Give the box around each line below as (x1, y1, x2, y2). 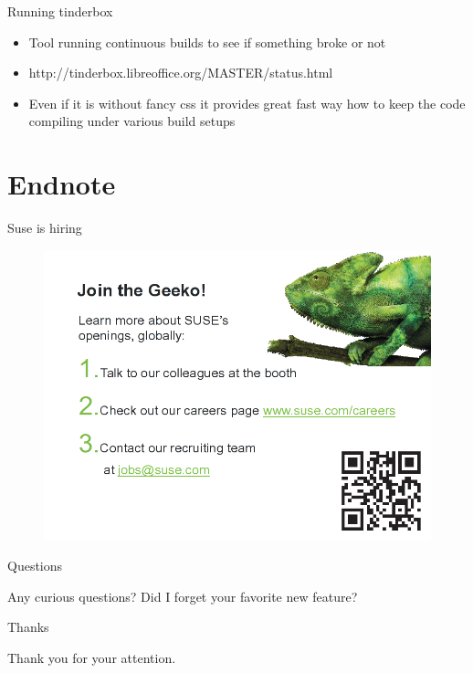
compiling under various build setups (28, 111, 236, 131)
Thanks (7, 617, 49, 636)
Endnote (7, 165, 116, 203)
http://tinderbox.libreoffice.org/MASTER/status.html (28, 63, 333, 82)
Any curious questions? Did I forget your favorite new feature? (7, 586, 358, 605)
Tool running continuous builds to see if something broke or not (28, 32, 386, 51)
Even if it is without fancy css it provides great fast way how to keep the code (28, 93, 466, 112)
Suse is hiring (7, 218, 82, 237)
